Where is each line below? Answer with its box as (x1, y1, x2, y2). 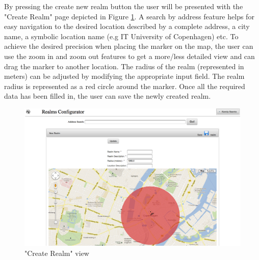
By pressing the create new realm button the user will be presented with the (4, 1, 243, 11)
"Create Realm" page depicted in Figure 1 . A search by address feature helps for (4, 11, 254, 21)
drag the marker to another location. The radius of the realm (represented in (4, 61, 244, 71)
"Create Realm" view (24, 247, 89, 258)
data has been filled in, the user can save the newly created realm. (4, 91, 211, 101)
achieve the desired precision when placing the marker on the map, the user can (4, 41, 253, 51)
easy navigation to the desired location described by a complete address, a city (4, 21, 250, 32)
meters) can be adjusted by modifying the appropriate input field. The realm (4, 71, 245, 81)
